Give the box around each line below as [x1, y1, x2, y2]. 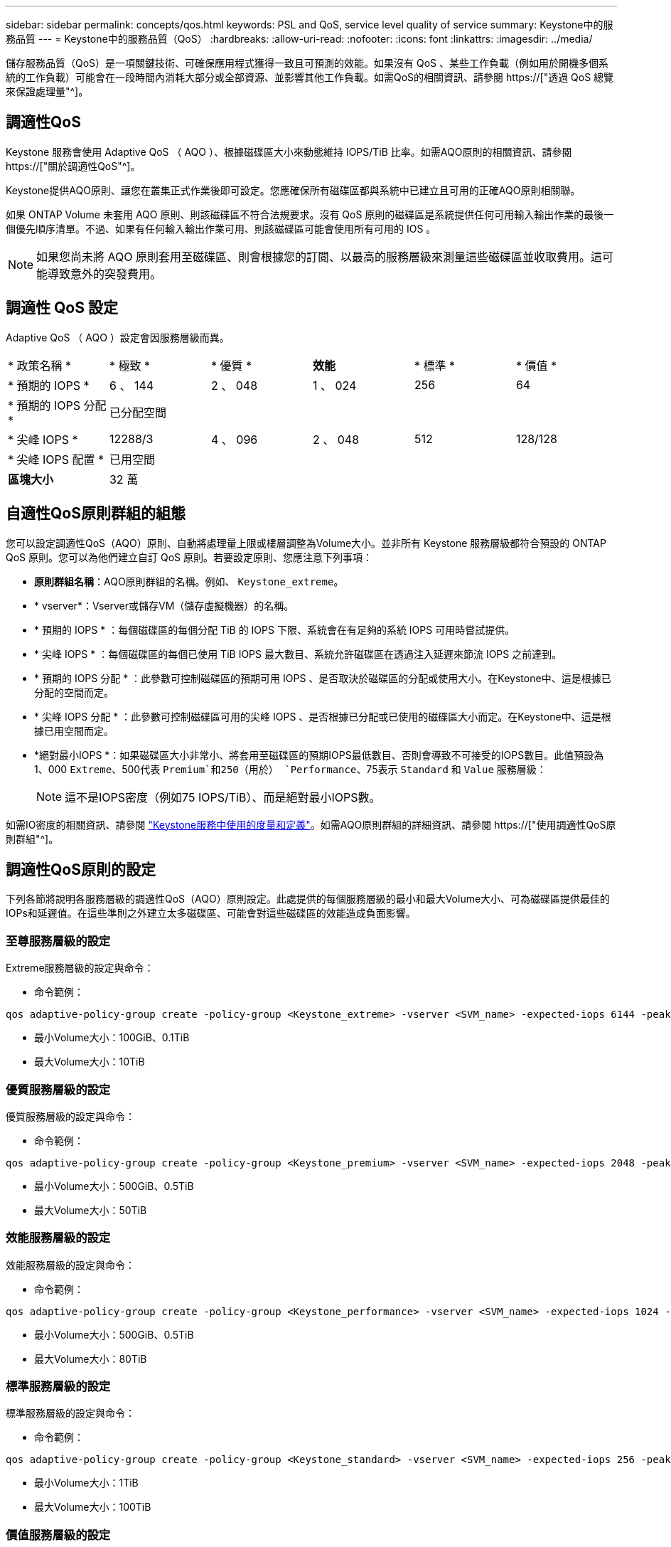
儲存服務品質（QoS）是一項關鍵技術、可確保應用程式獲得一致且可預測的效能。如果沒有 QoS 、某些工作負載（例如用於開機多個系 [6, 57, 609, 69]
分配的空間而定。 [34, 686, 114, 698]
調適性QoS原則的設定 [6, 860, 156, 878]
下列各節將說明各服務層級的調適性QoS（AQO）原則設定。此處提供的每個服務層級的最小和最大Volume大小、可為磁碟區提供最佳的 [6, 893, 611, 905]
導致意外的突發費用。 [48, 266, 162, 281]
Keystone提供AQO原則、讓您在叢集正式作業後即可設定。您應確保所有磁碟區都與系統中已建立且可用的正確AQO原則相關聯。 [6, 184, 581, 196]
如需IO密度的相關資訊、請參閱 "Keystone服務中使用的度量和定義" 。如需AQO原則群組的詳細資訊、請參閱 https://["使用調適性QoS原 [6, 818, 616, 831]
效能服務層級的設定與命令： [6, 1258, 135, 1271]
